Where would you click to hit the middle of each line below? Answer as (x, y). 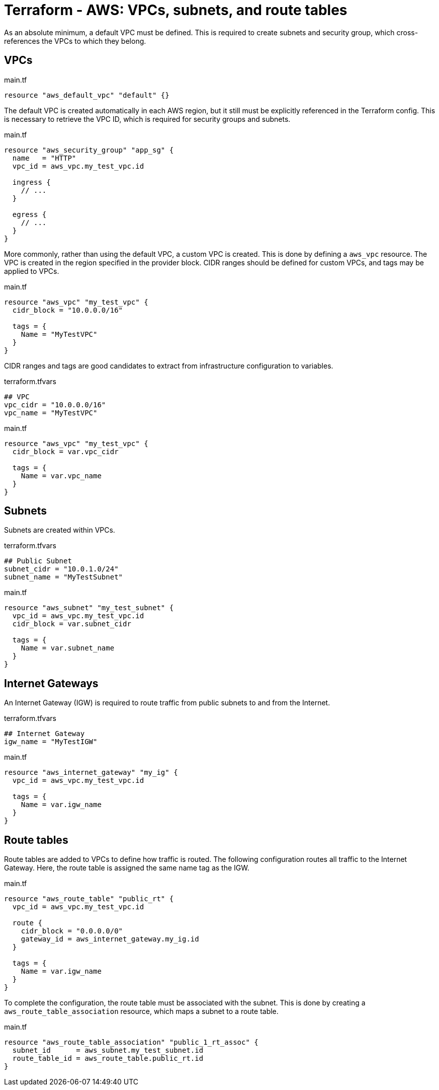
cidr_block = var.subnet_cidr (72, 624)
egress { (29, 214)
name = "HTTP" (44, 158)
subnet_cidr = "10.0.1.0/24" (61, 569)
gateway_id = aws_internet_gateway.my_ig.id (110, 939)
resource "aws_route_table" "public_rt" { (89, 899)
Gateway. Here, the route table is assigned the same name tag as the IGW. (127, 868)
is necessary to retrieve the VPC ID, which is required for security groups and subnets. (147, 119)
